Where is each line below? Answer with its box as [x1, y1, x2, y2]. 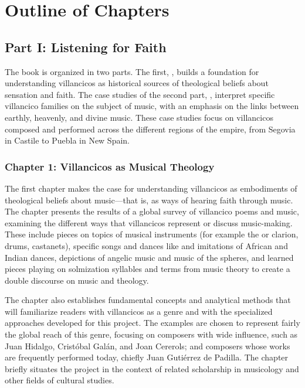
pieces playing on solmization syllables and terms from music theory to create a [5, 263, 290, 275]
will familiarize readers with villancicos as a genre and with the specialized [5, 305, 273, 317]
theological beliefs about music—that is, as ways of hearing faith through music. [5, 193, 293, 206]
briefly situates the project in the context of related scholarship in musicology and [5, 362, 299, 375]
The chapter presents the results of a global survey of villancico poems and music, [5, 205, 299, 217]
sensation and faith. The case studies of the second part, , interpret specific [5, 88, 275, 100]
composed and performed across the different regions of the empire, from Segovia [5, 122, 296, 135]
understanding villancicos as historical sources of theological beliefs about [5, 77, 269, 89]
